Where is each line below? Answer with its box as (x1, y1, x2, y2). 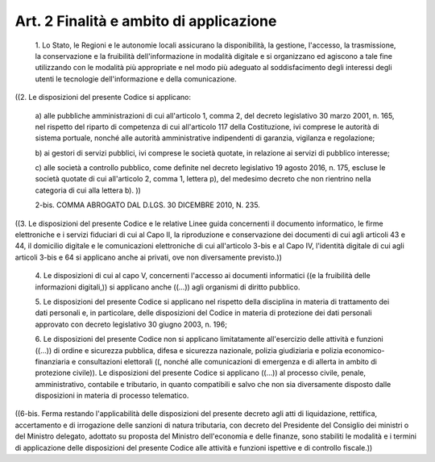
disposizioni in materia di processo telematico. (35, 391, 189, 401)
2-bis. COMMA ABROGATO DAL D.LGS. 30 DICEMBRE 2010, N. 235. (35, 200, 261, 210)
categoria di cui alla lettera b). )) (35, 185, 141, 195)
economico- (344, 345, 386, 355)
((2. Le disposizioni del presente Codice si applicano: (14, 93, 192, 102)
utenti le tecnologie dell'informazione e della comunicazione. (35, 73, 237, 84)
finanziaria (35, 356, 70, 366)
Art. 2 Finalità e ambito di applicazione (14, 12, 277, 30)
